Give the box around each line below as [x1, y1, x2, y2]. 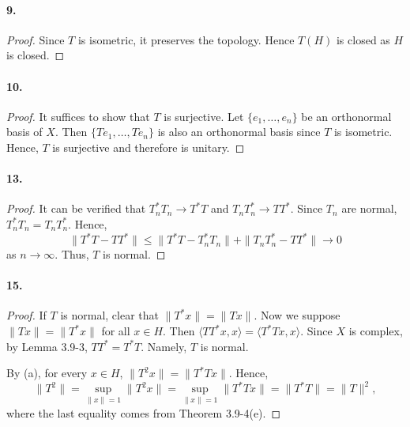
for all [101, 323, 130, 339]
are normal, [341, 200, 397, 217]
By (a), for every [6, 365, 88, 381]
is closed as [336, 31, 390, 47]
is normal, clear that [60, 307, 160, 323]
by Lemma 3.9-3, [6, 338, 88, 354]
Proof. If [6, 307, 47, 323]
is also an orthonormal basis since [157, 123, 321, 140]
